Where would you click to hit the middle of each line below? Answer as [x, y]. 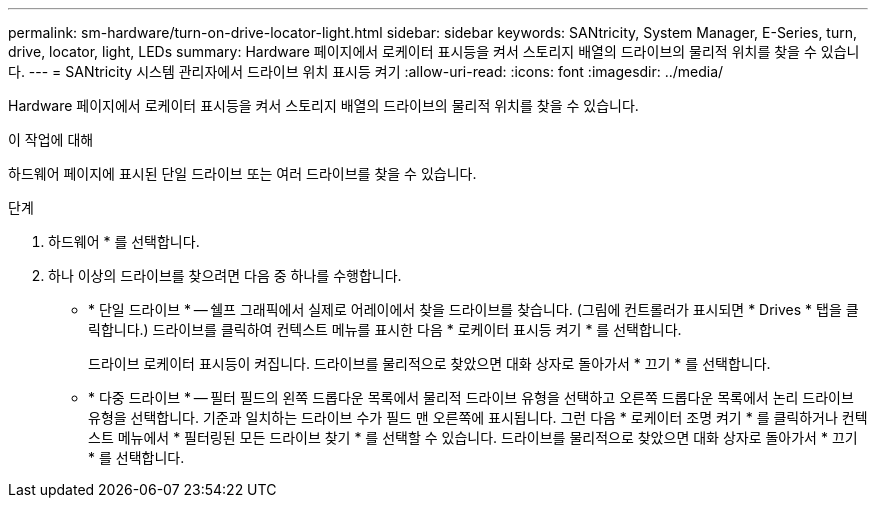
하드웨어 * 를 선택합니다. [124, 241]
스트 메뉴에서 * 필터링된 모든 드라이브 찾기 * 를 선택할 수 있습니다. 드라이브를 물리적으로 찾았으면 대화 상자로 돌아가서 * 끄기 [473, 437]
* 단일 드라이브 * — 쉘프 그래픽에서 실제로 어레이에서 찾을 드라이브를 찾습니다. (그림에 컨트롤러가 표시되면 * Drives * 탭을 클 [473, 309]
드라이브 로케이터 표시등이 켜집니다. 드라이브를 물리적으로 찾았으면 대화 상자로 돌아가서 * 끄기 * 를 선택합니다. [429, 363]
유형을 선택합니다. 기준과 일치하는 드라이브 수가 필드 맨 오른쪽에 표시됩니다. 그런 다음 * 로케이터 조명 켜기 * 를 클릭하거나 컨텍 [478, 417]
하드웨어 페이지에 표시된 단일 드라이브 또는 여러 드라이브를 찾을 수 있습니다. [242, 173]
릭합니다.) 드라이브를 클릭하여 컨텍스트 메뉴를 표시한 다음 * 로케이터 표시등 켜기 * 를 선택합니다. [385, 329]
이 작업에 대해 [51, 139]
